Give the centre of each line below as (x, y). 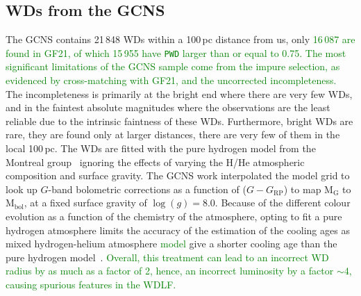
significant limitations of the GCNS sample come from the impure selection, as (173, 66)
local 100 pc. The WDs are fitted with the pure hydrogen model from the (161, 148)
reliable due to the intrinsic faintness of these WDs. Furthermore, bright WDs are (179, 121)
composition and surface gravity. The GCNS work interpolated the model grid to (178, 175)
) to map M (308, 189)
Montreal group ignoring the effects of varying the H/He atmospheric (155, 162)
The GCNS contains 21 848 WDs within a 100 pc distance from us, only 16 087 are (180, 39)
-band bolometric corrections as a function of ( (147, 189)
